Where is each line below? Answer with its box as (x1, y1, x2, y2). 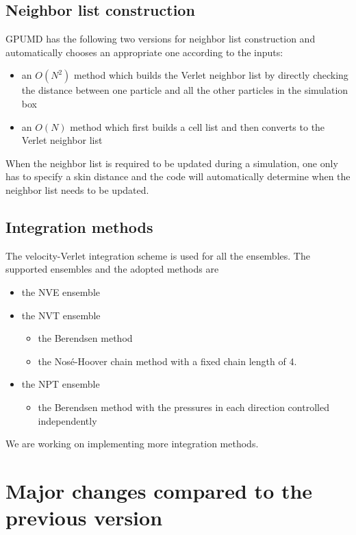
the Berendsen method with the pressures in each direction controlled (38, 399, 329, 414)
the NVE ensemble (21, 284, 100, 299)
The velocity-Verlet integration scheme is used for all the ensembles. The (5, 248, 310, 262)
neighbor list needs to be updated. (5, 182, 149, 197)
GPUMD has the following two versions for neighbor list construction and (5, 32, 316, 46)
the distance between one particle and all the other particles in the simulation (21, 83, 348, 97)
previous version (5, 503, 163, 532)
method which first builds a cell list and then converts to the (70, 119, 325, 134)
